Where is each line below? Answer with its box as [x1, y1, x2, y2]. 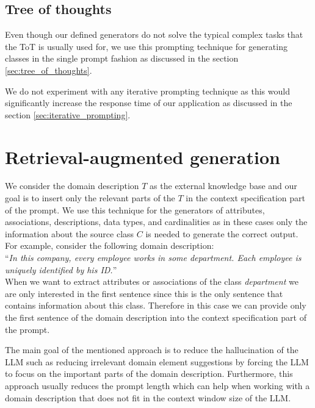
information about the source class [5, 227, 134, 240]
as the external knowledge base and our [150, 179, 297, 192]
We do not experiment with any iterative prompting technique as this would [5, 84, 290, 97]
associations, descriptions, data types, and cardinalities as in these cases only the [5, 215, 308, 228]
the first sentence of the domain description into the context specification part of [5, 311, 306, 324]
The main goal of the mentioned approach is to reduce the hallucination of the [5, 343, 299, 356]
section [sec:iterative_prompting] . [5, 108, 131, 121]
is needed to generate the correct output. [145, 227, 299, 240]
